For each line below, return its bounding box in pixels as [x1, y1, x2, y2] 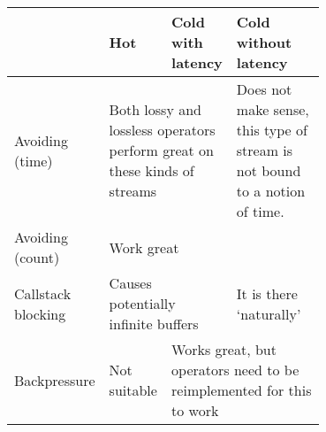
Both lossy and [109, 99, 201, 120]
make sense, [236, 99, 309, 120]
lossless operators [109, 120, 216, 140]
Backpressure [14, 369, 95, 390]
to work [171, 400, 219, 420]
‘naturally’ [236, 303, 301, 324]
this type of [236, 120, 307, 140]
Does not [236, 79, 292, 99]
